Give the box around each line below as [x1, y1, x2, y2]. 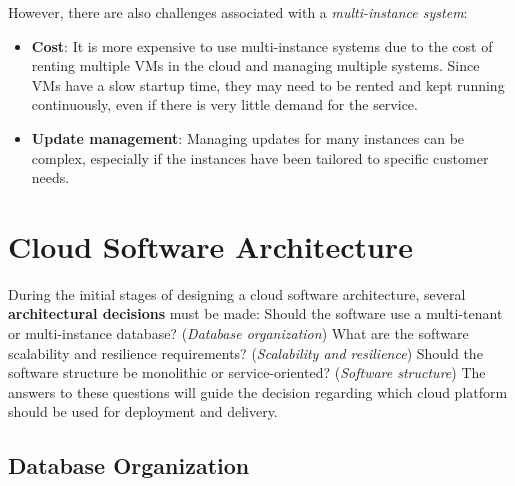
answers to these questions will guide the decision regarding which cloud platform [8, 381, 508, 402]
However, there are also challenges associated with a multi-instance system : [8, 2, 468, 22]
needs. [31, 167, 70, 188]
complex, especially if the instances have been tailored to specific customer [31, 147, 489, 168]
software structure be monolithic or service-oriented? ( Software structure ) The [8, 362, 486, 383]
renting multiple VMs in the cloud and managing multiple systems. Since [31, 55, 480, 76]
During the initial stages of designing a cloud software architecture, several [8, 283, 466, 304]
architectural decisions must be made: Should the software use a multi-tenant [8, 303, 503, 324]
